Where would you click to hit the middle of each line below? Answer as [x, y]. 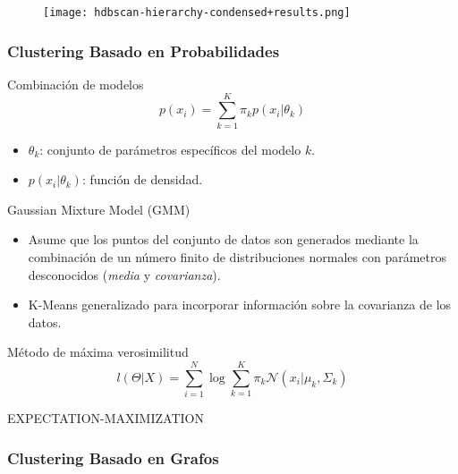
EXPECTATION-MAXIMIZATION [106, 418]
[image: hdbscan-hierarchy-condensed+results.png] [197, 13]
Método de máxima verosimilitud [98, 352]
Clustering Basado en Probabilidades [144, 51]
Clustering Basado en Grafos [113, 457]
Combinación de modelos [76, 84]
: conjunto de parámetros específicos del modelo [170, 149]
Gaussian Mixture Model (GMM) [99, 209]
